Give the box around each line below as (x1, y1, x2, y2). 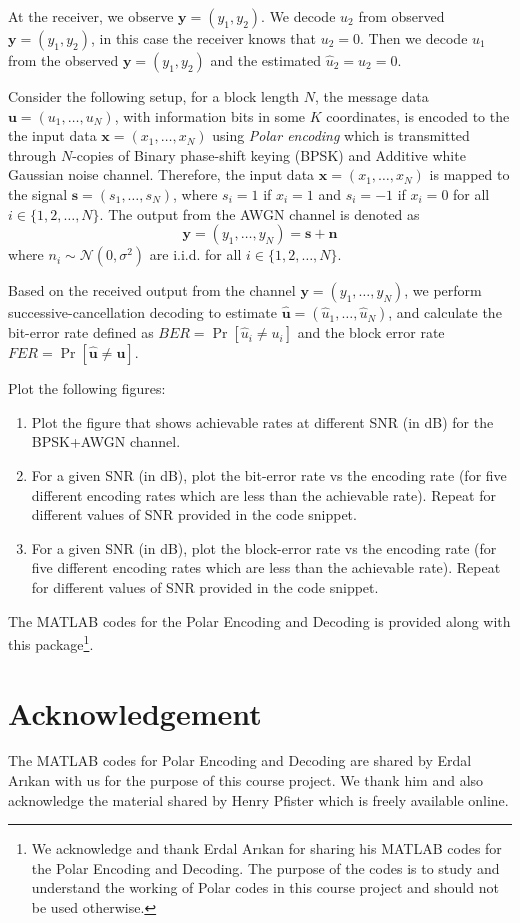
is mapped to (429, 164, 510, 185)
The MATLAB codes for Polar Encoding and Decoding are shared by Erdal (8, 750, 472, 771)
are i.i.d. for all (149, 244, 242, 265)
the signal (8, 183, 68, 204)
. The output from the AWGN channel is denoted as (99, 203, 420, 224)
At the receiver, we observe (8, 6, 174, 26)
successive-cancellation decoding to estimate (8, 302, 277, 323)
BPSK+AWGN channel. (31, 431, 181, 452)
